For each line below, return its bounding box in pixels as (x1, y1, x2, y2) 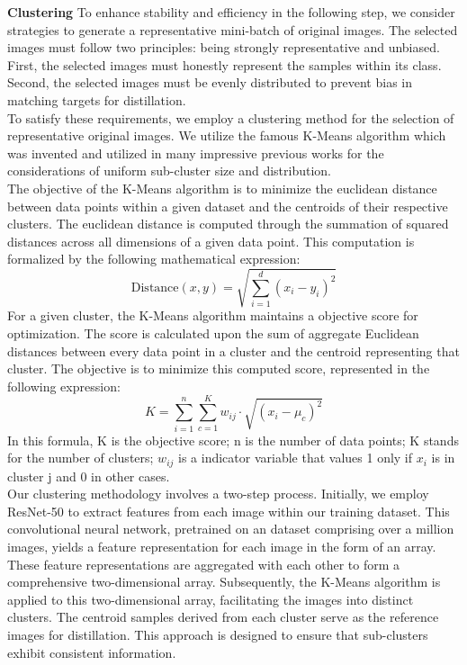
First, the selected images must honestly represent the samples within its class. (7, 55, 442, 74)
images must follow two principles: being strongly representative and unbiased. (7, 38, 440, 57)
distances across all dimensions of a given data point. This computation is (7, 231, 415, 250)
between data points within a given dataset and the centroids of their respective (7, 196, 448, 215)
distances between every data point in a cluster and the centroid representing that (7, 341, 460, 360)
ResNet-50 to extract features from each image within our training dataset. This (7, 501, 450, 520)
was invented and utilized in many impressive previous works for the (7, 143, 384, 162)
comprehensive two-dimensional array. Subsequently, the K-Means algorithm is (7, 572, 441, 591)
